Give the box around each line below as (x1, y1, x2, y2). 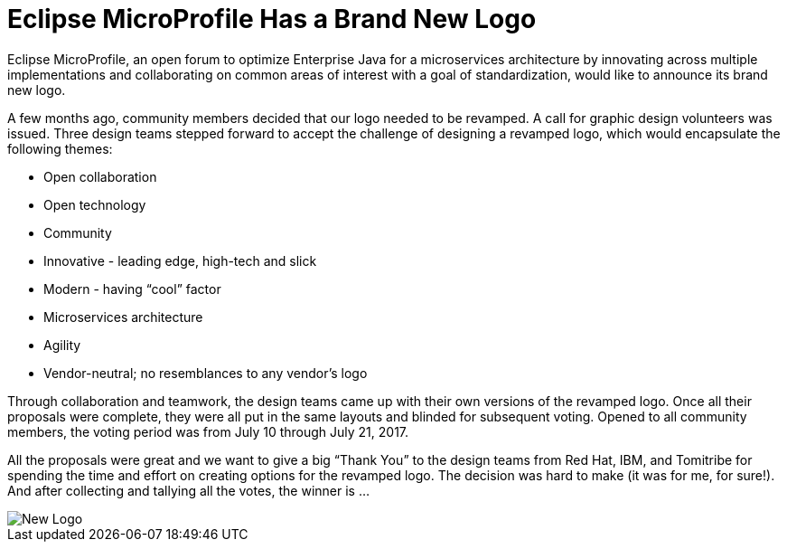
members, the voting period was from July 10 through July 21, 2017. (7, 423, 409, 440)
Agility (43, 336, 81, 353)
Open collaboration (43, 168, 157, 185)
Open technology (43, 196, 146, 213)
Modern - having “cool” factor (43, 280, 221, 297)
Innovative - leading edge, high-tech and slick (43, 252, 317, 269)
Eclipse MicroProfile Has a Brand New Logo (7, 4, 537, 34)
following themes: (7, 140, 113, 156)
